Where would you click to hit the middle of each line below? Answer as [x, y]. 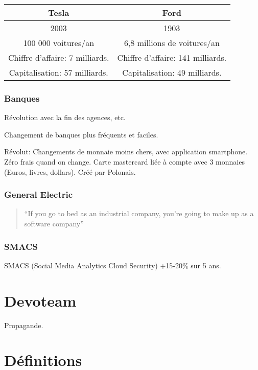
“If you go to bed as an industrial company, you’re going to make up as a [139, 213]
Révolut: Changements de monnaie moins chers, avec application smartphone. [126, 152]
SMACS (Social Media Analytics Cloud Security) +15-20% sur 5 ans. [113, 265]
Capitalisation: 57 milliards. [58, 72]
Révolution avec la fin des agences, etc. [65, 117]
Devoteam [40, 300]
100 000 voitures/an [59, 43]
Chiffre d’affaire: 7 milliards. [59, 57]
